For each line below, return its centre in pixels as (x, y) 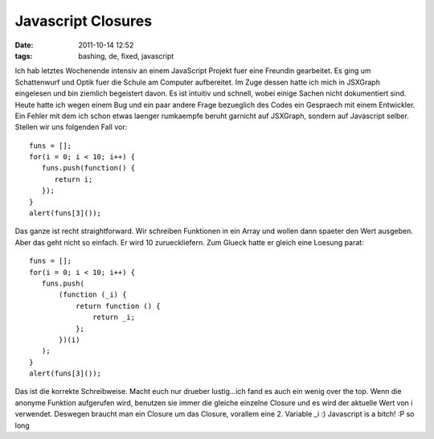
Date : (24, 45)
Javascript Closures (84, 21)
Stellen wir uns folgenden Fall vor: (71, 127)
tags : (24, 55)
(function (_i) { (93, 295)
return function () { (118, 306)
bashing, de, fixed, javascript (126, 55)
